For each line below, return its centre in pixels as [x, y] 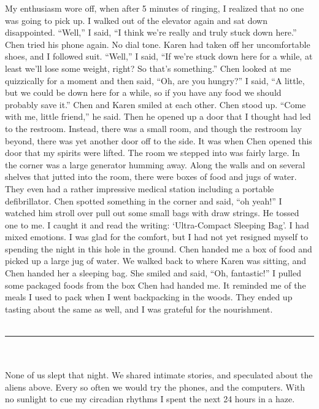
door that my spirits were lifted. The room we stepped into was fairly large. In [152, 153]
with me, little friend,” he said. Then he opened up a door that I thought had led [158, 116]
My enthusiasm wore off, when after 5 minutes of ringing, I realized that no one [155, 8]
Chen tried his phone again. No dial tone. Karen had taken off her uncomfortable [158, 44]
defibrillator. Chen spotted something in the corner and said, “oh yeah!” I [144, 201]
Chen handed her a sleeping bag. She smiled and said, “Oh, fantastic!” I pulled [153, 273]
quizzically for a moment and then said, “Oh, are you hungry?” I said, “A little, [155, 80]
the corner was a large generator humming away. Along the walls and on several [155, 164]
